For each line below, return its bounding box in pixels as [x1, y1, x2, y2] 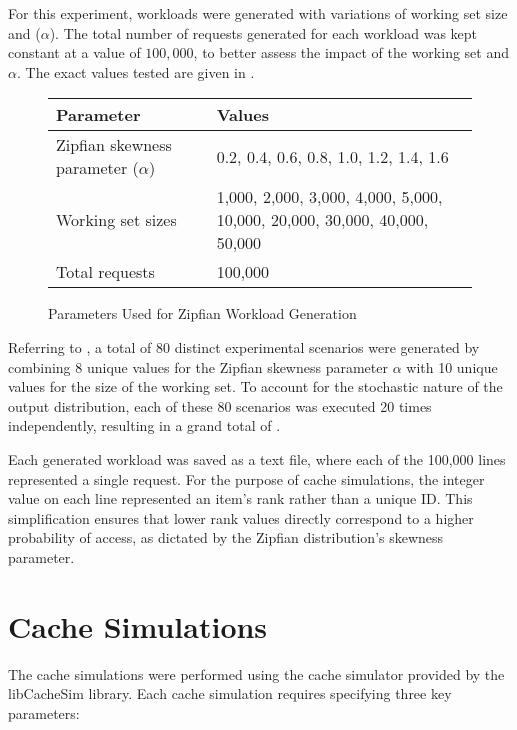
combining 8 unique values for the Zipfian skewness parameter [8, 356, 388, 377]
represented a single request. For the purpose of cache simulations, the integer [8, 468, 485, 489]
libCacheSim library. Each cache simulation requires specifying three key [8, 683, 452, 704]
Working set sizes [56, 208, 177, 232]
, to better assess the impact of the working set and [193, 42, 509, 63]
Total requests [56, 260, 155, 284]
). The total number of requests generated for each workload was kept [49, 22, 478, 43]
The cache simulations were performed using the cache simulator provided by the [8, 663, 505, 684]
